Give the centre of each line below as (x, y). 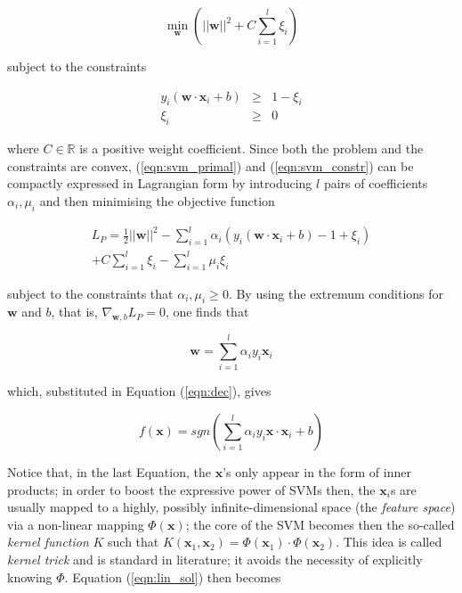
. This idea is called (389, 542)
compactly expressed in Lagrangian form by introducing (160, 183)
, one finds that (207, 312)
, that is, (74, 312)
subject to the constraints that (90, 293)
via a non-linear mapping (76, 524)
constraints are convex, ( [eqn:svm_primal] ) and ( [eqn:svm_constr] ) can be (211, 165)
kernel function (48, 542)
